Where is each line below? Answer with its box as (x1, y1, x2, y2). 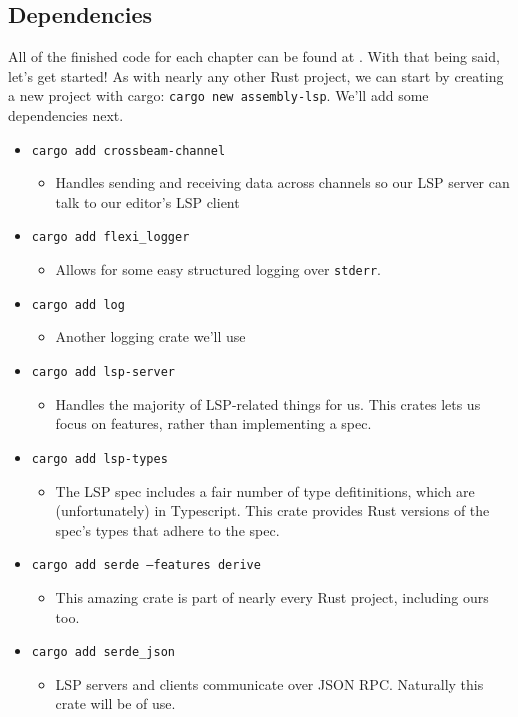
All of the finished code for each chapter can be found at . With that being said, (8, 46, 500, 67)
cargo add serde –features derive (31, 558, 261, 573)
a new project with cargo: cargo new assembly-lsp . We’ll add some (8, 85, 429, 106)
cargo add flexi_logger (31, 230, 190, 245)
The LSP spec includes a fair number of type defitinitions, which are (55, 480, 475, 501)
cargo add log (31, 297, 125, 312)
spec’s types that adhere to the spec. (55, 519, 280, 540)
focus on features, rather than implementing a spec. (55, 413, 372, 434)
